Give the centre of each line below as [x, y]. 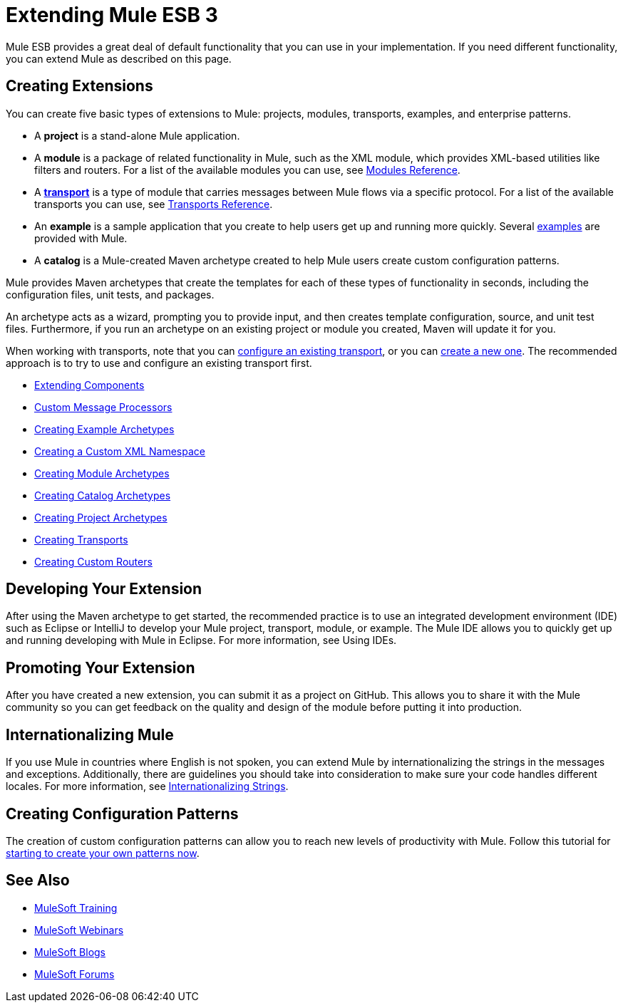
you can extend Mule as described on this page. [119, 58]
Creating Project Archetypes [101, 517]
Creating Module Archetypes [102, 473]
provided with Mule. [81, 238]
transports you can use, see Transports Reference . [154, 204]
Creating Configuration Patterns [122, 814]
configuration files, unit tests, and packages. [110, 294]
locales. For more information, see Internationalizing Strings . [147, 786]
